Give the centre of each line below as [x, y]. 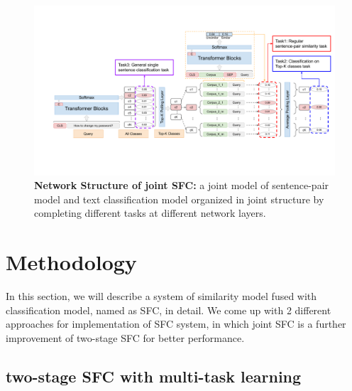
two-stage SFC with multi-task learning [154, 376]
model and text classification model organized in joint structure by [179, 199]
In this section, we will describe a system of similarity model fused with [161, 296]
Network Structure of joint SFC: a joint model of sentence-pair [182, 185]
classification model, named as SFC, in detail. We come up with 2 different [169, 310]
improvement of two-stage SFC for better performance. [125, 337]
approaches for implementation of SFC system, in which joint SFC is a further [176, 324]
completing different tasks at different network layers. [150, 213]
